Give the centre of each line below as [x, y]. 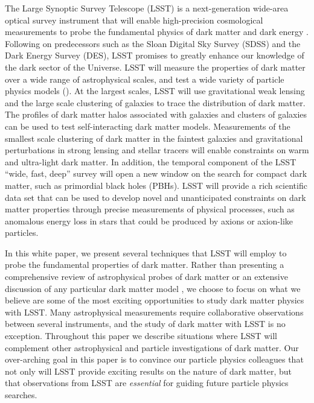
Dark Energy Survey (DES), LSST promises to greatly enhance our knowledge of [155, 55]
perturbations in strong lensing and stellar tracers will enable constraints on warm [157, 150]
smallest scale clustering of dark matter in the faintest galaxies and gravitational [154, 138]
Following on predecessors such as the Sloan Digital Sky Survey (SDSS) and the [153, 43]
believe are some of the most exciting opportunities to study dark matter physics [155, 300]
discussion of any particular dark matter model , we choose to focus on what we [153, 288]
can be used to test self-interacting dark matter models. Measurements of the [148, 126]
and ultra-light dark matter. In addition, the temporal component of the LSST [151, 161]
